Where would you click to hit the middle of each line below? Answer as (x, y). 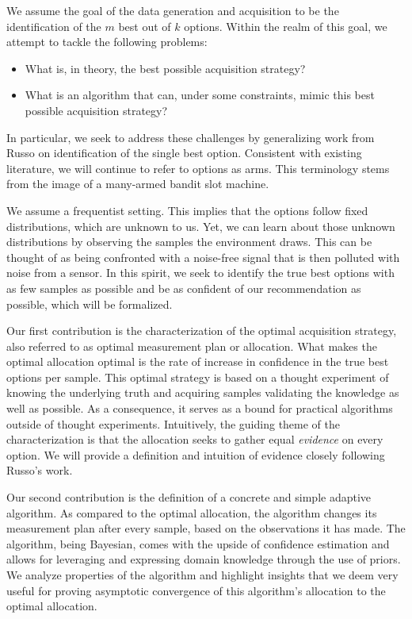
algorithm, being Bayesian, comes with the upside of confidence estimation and (198, 543)
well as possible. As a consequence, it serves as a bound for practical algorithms (200, 408)
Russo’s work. (40, 470)
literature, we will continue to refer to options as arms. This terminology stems (198, 168)
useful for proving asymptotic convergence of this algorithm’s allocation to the (196, 590)
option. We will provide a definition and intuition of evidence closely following (196, 454)
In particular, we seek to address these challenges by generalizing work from (191, 137)
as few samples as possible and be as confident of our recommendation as (184, 288)
